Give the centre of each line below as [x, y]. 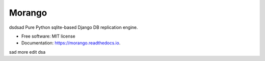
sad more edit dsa [27, 52]
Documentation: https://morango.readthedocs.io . [71, 43]
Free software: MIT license [48, 36]
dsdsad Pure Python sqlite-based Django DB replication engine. [74, 27]
